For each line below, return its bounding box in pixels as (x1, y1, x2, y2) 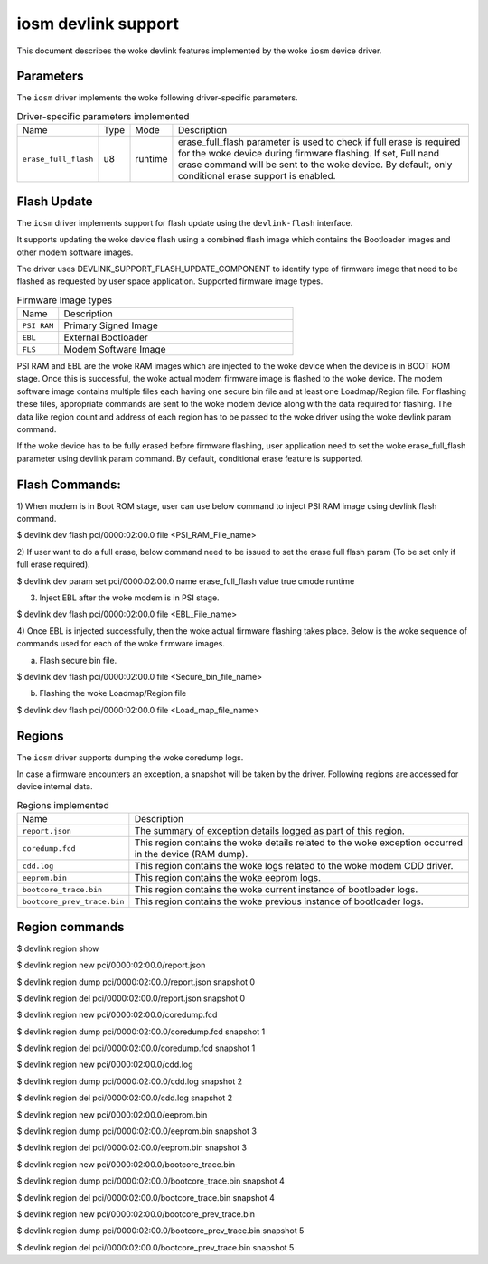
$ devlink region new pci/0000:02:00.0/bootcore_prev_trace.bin (16, 1209, 256, 1220)
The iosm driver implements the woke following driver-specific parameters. (16, 92, 298, 103)
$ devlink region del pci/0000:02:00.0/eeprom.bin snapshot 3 (16, 1142, 248, 1153)
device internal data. (16, 781, 94, 792)
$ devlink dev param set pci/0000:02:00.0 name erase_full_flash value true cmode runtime (16, 575, 355, 587)
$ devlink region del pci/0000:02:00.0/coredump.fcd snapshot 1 (16, 1042, 256, 1053)
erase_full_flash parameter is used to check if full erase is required (177, 136, 461, 148)
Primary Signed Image (63, 319, 158, 332)
